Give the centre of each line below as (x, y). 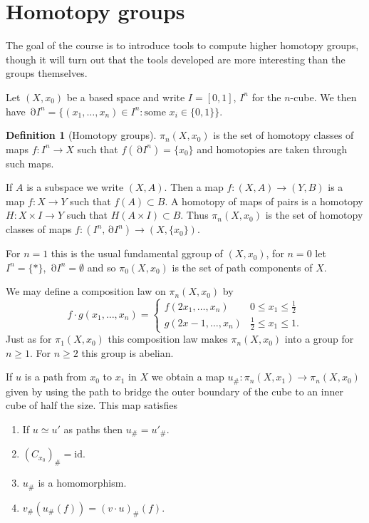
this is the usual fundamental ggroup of (137, 253)
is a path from (56, 377)
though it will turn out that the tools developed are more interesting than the (176, 59)
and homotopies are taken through (272, 149)
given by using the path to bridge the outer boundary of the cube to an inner (175, 391)
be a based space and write (126, 97)
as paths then (93, 429)
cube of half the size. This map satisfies (92, 405)
